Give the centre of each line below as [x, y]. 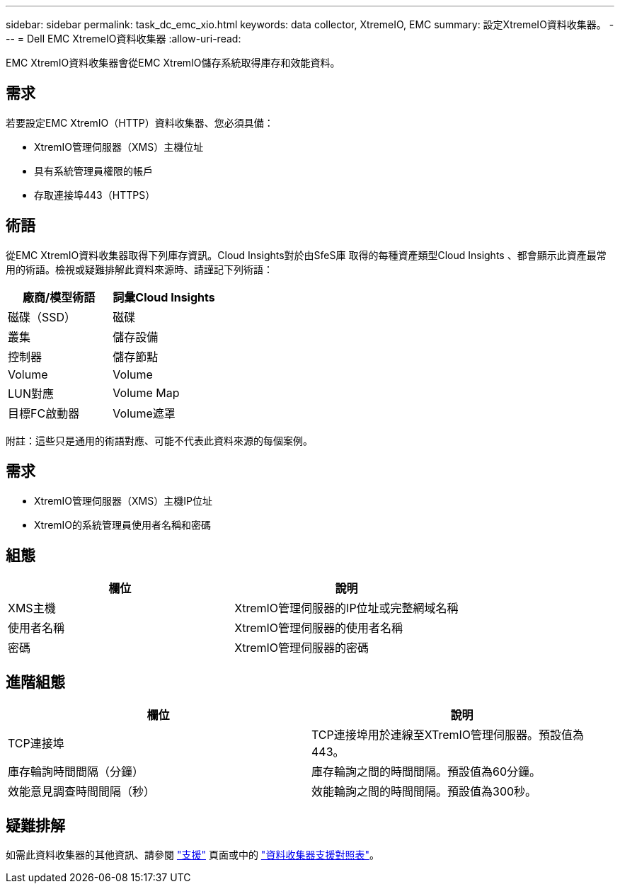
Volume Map [146, 392]
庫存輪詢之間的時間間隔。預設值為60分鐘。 [426, 772]
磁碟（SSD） [42, 317]
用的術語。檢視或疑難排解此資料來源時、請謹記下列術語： [139, 269]
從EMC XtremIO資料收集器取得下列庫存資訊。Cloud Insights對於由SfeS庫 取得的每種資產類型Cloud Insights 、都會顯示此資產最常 [306, 255]
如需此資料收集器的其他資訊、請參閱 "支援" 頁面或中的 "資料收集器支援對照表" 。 [193, 855]
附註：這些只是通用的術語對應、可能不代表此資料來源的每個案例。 [159, 440]
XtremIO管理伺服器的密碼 [302, 648]
